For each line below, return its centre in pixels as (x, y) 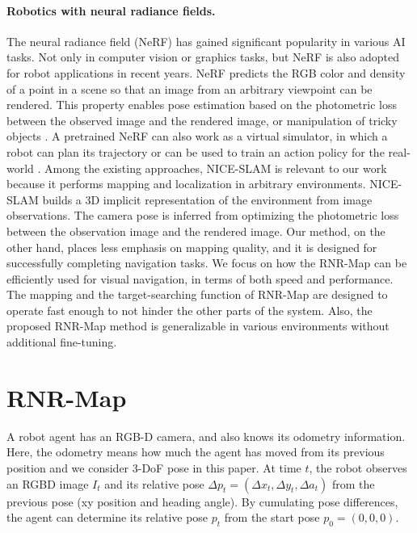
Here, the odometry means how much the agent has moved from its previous (196, 452)
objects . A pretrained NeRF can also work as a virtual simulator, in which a (197, 136)
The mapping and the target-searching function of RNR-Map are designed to (197, 294)
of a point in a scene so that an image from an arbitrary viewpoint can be (190, 88)
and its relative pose (154, 483)
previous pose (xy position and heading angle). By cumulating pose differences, (202, 501)
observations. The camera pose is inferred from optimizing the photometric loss (203, 215)
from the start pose (272, 517)
